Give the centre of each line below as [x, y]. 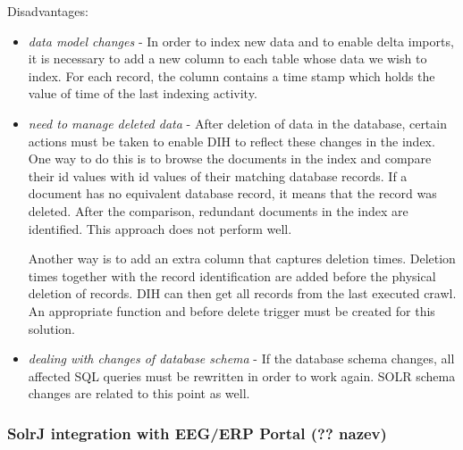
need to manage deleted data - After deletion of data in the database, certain [237, 123]
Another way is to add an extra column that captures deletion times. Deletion [242, 258]
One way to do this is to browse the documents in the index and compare [230, 158]
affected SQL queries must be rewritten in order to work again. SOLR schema [242, 375]
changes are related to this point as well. [139, 393]
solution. [52, 328]
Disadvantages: [48, 11]
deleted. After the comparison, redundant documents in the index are [218, 210]
